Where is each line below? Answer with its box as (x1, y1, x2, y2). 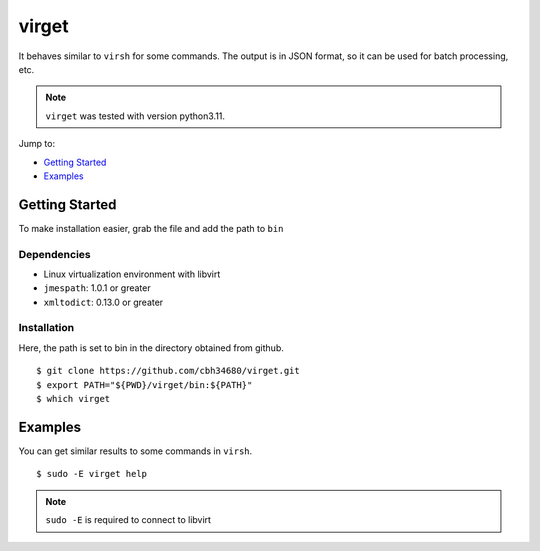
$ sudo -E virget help (36, 468, 148, 480)
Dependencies (18, 247, 92, 261)
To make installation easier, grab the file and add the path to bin (18, 222, 284, 234)
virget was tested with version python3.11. (45, 110, 225, 122)
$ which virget (36, 393, 111, 405)
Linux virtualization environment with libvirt (43, 268, 221, 280)
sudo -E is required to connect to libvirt (45, 514, 212, 526)
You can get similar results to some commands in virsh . (18, 445, 253, 457)
